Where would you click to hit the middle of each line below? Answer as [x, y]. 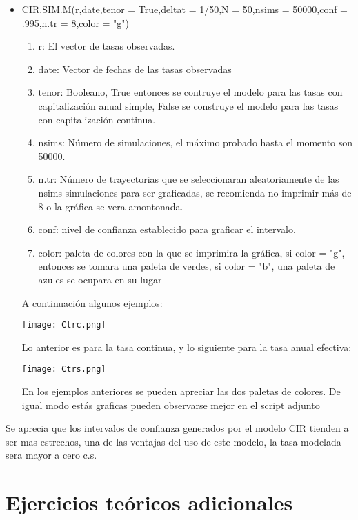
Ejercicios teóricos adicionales [149, 502]
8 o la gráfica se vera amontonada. [111, 206]
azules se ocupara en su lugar [100, 279]
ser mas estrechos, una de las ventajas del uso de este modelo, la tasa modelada [173, 441]
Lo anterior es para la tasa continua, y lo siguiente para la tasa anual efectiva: [187, 347]
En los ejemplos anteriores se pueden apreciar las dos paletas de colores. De [181, 391]
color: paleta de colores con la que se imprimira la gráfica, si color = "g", [191, 252]
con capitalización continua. [97, 119]
